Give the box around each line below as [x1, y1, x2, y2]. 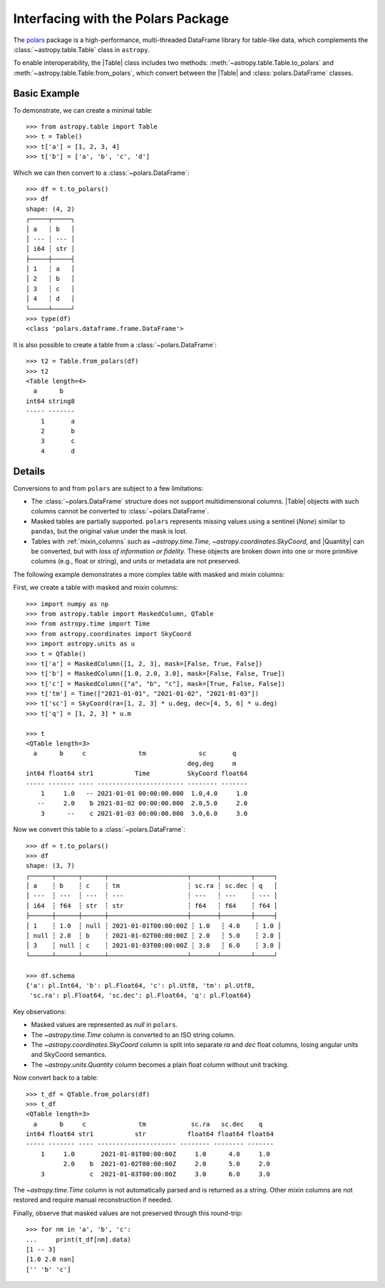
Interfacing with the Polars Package [13, 11, 230, 26]
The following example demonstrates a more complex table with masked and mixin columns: [13, 570, 285, 578]
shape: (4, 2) [26, 205, 75, 213]
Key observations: [13, 1007, 67, 1016]
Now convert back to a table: [13, 1073, 98, 1082]
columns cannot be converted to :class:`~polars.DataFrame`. [31, 507, 210, 516]
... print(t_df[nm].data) [26, 1235, 132, 1244]
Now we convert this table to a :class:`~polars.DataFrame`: [13, 825, 185, 834]
